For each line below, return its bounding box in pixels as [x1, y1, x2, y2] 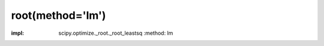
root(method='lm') [11, 9, 106, 22]
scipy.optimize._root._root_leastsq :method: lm [58, 29, 173, 37]
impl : [11, 29, 24, 37]
